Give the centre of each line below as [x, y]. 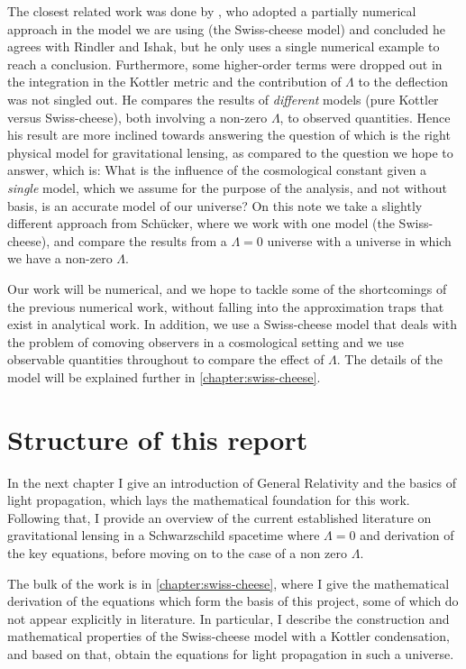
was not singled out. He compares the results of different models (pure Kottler [223, 99]
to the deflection [403, 82]
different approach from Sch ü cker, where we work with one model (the [201, 223]
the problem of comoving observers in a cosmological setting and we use [206, 341]
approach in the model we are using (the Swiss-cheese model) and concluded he [227, 28]
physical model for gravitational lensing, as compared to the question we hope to [230, 152]
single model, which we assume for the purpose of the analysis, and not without [227, 187]
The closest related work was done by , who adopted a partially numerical [212, 11]
